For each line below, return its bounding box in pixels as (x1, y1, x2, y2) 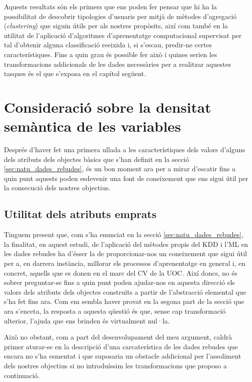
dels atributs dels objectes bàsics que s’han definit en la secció (4, 154, 189, 164)
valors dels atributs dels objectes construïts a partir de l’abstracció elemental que (4, 286, 246, 297)
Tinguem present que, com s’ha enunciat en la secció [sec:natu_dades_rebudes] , (4, 229, 244, 240)
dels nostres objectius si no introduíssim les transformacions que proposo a (4, 360, 227, 370)
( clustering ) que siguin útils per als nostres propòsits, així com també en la (4, 20, 228, 31)
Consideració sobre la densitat (4, 97, 211, 117)
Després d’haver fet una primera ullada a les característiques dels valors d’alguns (4, 144, 245, 155)
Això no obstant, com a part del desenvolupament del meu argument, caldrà (4, 332, 232, 342)
